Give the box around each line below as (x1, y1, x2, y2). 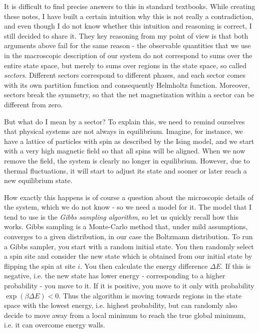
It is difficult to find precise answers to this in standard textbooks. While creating (4, 1, 255, 11)
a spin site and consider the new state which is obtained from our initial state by (4, 251, 252, 261)
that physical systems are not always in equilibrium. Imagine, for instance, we (4, 126, 243, 136)
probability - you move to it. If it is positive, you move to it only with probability (4, 280, 254, 291)
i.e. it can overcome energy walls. (4, 319, 105, 330)
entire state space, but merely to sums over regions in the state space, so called (4, 60, 247, 70)
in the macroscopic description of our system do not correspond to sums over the (4, 50, 252, 60)
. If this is (221, 260, 251, 271)
